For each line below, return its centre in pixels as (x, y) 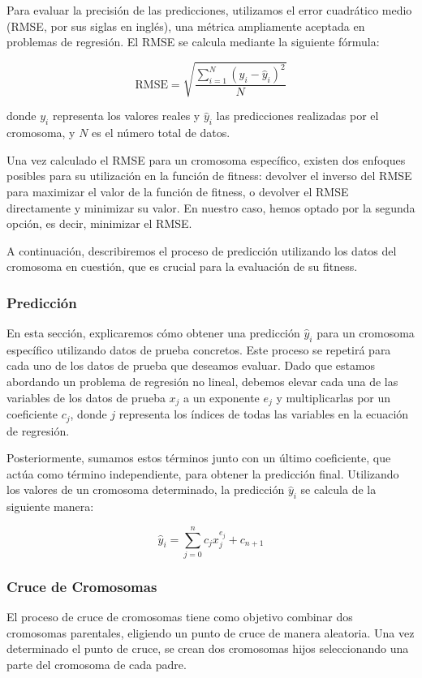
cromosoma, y (41, 133)
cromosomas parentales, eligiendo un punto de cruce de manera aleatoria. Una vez (211, 632)
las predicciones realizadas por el (297, 116)
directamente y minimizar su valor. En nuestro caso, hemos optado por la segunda (211, 207)
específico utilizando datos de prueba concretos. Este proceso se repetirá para (199, 349)
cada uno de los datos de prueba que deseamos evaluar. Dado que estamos (191, 365)
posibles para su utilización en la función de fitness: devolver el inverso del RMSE (209, 176)
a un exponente (222, 397)
